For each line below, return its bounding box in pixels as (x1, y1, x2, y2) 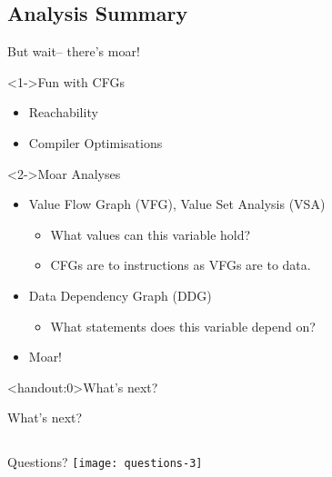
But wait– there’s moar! (7, 42, 140, 61)
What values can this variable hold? (50, 224, 251, 243)
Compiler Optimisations (28, 133, 163, 152)
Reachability (28, 103, 98, 122)
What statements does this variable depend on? (50, 316, 316, 335)
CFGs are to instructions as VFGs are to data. (50, 255, 311, 274)
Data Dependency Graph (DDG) (28, 285, 212, 304)
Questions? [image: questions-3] (7, 452, 203, 472)
